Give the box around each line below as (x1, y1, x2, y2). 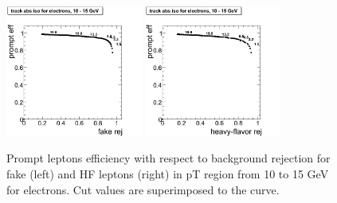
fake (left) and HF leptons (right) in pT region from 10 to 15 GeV (6, 165, 329, 182)
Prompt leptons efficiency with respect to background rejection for (6, 150, 331, 166)
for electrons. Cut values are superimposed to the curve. (6, 181, 280, 197)
